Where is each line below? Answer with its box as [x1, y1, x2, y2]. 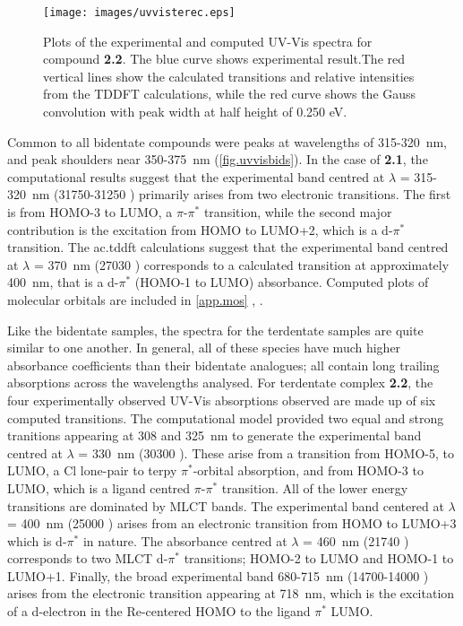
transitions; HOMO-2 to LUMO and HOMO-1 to [184, 549, 454, 568]
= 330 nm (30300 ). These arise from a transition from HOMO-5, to [78, 443, 454, 462]
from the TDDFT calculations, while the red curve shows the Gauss [43, 84, 416, 103]
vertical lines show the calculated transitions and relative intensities [43, 66, 415, 85]
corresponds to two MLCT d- [7, 549, 168, 568]
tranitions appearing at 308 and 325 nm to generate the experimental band [7, 426, 422, 445]
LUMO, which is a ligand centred [7, 478, 191, 497]
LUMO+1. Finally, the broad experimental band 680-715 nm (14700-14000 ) [7, 566, 429, 585]
